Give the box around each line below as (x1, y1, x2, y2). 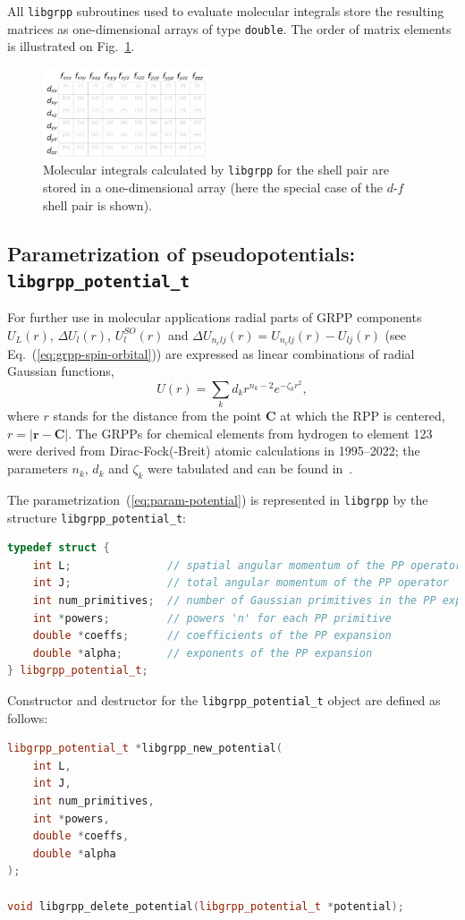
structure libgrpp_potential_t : (7, 507, 186, 526)
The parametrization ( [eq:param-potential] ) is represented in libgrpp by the (7, 490, 428, 508)
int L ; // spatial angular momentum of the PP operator (32, 558, 462, 572)
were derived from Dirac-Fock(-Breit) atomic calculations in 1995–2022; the (7, 441, 420, 460)
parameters (7, 459, 68, 478)
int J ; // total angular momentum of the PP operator (32, 576, 450, 590)
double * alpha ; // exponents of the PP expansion (32, 646, 373, 660)
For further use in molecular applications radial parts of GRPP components (7, 308, 422, 327)
